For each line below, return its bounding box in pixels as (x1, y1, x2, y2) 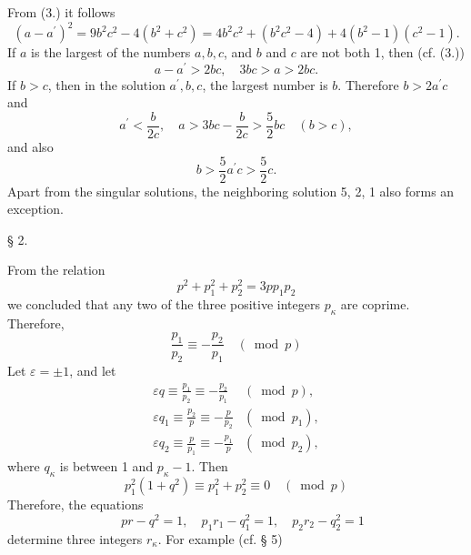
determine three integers (7, 529, 143, 548)
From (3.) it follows (7, 3, 115, 21)
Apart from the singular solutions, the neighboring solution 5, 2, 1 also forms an (7, 181, 455, 200)
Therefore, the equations (7, 495, 144, 514)
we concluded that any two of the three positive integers (7, 294, 320, 313)
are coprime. (340, 294, 410, 313)
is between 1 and (59, 457, 154, 476)
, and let (69, 360, 116, 379)
